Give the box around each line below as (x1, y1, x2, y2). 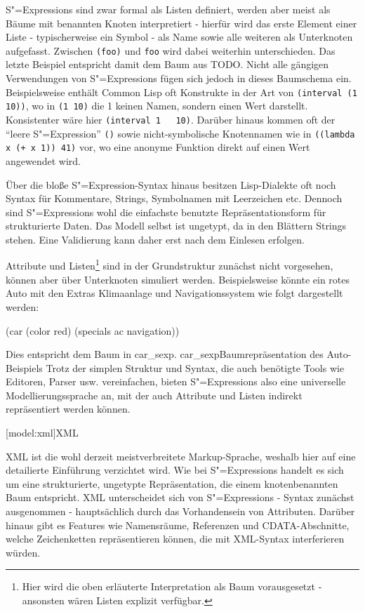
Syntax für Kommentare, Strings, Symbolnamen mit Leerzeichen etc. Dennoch (6, 191, 343, 206)
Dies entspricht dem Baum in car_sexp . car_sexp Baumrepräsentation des (6, 347, 324, 361)
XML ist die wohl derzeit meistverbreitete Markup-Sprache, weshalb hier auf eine (6, 448, 356, 463)
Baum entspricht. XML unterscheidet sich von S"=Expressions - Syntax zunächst (6, 490, 354, 505)
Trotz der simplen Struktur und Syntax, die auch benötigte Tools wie (46, 360, 345, 375)
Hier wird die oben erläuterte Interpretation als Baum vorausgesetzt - (22, 579, 322, 594)
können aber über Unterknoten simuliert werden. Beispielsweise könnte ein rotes (6, 272, 350, 286)
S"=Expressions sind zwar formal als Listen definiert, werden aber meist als (6, 2, 331, 16)
